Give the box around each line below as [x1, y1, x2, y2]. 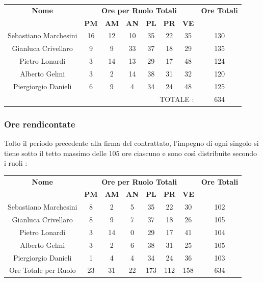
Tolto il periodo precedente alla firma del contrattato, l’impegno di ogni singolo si [4, 137, 259, 148]
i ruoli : [4, 158, 28, 168]
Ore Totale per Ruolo [9, 265, 76, 275]
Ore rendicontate [4, 117, 75, 130]
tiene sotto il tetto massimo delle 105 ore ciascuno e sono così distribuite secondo [4, 147, 257, 158]
